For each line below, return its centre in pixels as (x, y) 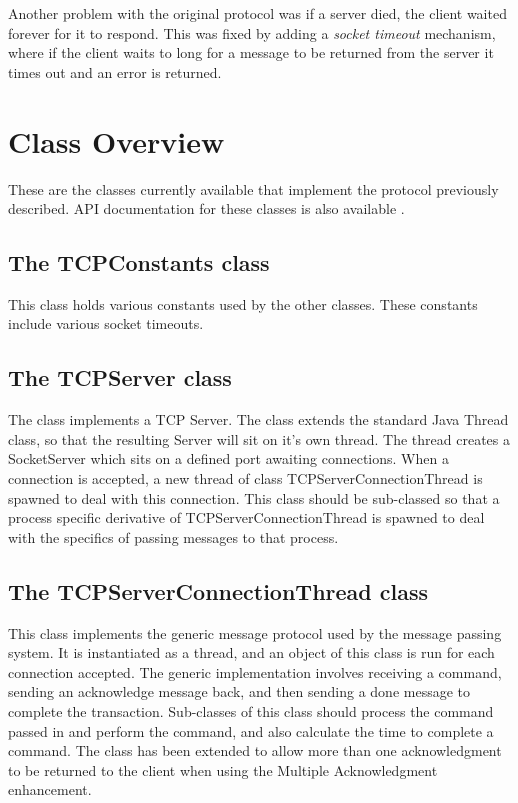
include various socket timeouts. (106, 323)
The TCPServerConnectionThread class (218, 590)
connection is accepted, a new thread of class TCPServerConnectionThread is (245, 478)
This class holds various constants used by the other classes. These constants (243, 303)
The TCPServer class (120, 377)
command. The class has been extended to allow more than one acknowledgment (255, 750)
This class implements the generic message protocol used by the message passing (255, 632)
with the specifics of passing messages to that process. (173, 536)
